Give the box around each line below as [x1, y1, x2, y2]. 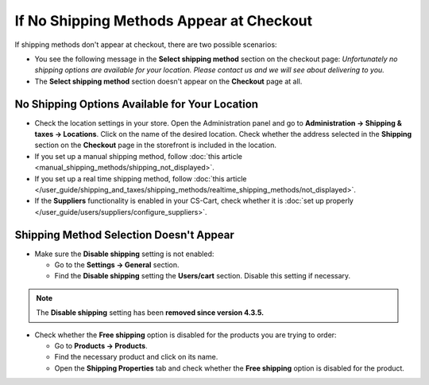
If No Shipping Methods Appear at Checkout [14, 12, 313, 29]
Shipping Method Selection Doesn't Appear [14, 227, 234, 242]
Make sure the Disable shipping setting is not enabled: [34, 249, 214, 259]
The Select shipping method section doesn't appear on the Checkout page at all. [34, 76, 303, 86]
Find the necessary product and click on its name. [54, 352, 218, 362]
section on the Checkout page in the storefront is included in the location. [34, 140, 277, 150]
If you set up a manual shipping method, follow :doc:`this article [34, 151, 242, 161]
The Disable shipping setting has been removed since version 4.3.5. [36, 308, 265, 317]
